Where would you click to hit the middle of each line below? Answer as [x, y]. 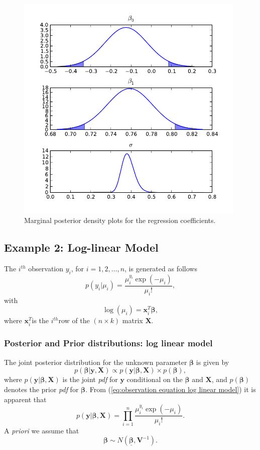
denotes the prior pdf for [41, 389]
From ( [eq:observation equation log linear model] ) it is [173, 389]
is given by [213, 362]
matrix [133, 320]
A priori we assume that [42, 430]
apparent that [25, 399]
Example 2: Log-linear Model [81, 247]
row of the [74, 320]
